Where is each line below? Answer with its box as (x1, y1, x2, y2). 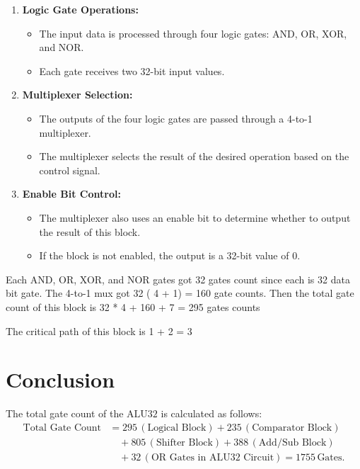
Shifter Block (156, 437, 213, 448)
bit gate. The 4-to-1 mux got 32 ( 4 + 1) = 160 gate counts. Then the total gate (6, 286, 354, 300)
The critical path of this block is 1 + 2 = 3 (6, 323, 192, 338)
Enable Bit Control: (22, 186, 121, 201)
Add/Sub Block (258, 437, 327, 448)
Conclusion (6, 365, 115, 394)
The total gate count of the (6, 406, 124, 421)
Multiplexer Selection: (22, 87, 133, 102)
